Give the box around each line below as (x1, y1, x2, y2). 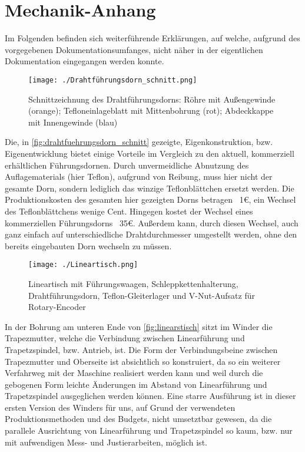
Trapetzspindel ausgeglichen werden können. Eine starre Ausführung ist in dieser (5, 390, 296, 402)
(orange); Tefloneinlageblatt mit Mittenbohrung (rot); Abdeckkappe (28, 104, 274, 117)
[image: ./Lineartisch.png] (28, 260, 138, 269)
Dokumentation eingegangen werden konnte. (5, 55, 164, 67)
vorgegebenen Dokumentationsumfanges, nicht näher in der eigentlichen (5, 43, 263, 55)
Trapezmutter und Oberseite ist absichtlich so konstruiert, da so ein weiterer (5, 355, 281, 367)
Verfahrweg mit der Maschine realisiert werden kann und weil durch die (5, 367, 263, 379)
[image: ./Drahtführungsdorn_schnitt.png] (28, 75, 197, 84)
